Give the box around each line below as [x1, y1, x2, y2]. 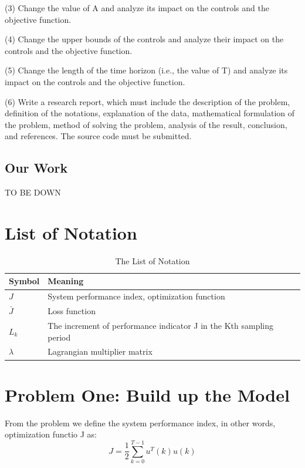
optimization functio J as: [5, 428, 97, 440]
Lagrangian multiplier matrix [48, 345, 152, 358]
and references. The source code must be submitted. [5, 130, 192, 142]
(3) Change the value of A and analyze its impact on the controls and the [5, 2, 269, 14]
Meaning [48, 275, 84, 287]
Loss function [48, 305, 96, 317]
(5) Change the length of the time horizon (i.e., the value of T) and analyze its [5, 64, 288, 76]
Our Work [5, 159, 68, 177]
